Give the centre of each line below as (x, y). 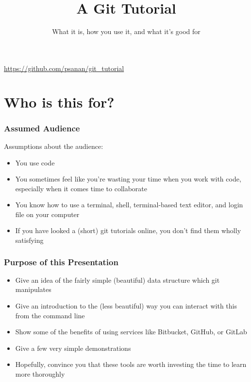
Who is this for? (59, 101)
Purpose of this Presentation (61, 262)
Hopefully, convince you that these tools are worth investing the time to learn (131, 364)
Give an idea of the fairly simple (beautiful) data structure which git (117, 280)
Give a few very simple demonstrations (73, 348)
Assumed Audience (42, 128)
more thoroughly (40, 374)
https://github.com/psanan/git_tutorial (64, 68)
